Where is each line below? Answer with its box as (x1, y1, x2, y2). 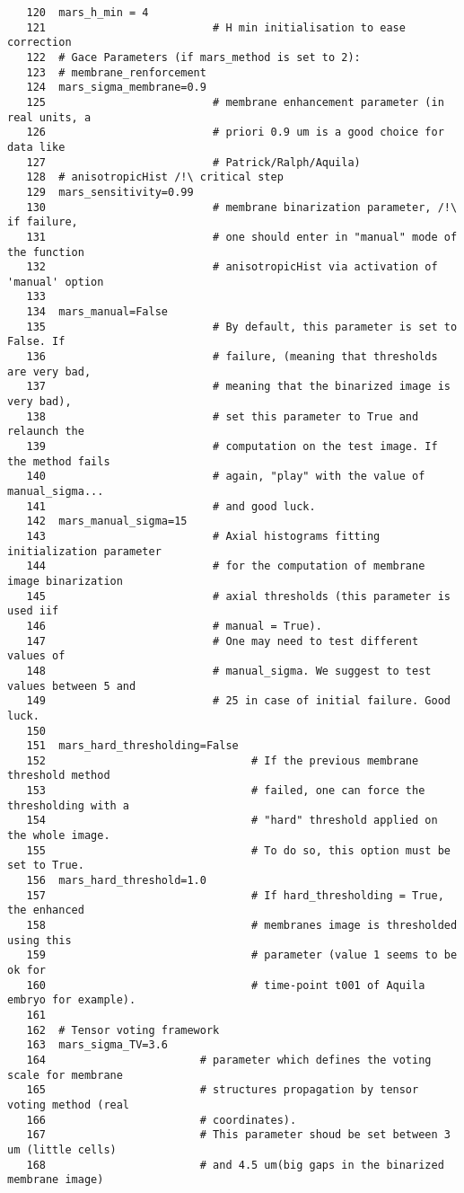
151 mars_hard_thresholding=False (26, 739, 239, 753)
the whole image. (7, 829, 110, 843)
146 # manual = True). (26, 619, 322, 632)
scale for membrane (7, 1068, 123, 1082)
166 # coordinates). (26, 1113, 297, 1127)
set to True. (7, 859, 84, 872)
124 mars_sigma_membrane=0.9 (26, 81, 206, 94)
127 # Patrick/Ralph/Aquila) (26, 155, 361, 169)
